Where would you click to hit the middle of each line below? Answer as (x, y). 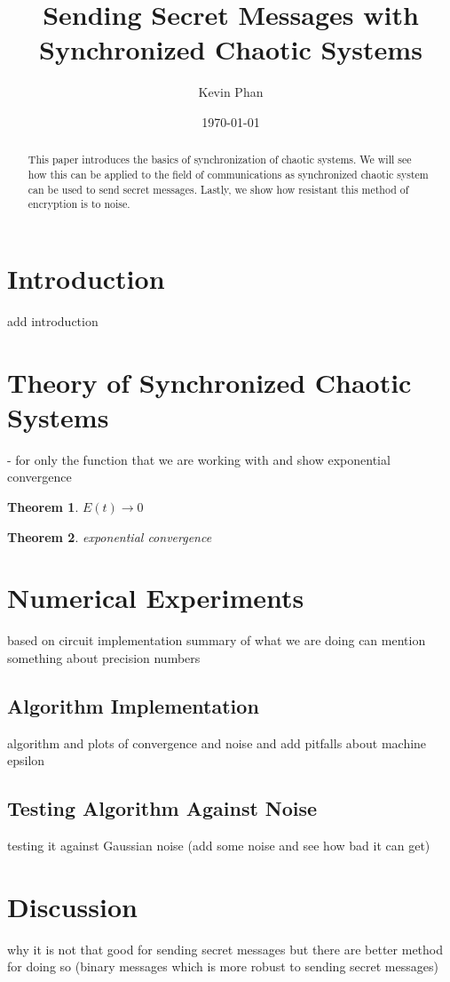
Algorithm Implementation (133, 705)
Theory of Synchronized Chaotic (209, 382)
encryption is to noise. (79, 204)
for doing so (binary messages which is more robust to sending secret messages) (223, 966)
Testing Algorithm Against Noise (162, 808)
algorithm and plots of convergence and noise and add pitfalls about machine (217, 742)
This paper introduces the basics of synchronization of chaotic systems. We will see (220, 160)
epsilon (26, 760)
